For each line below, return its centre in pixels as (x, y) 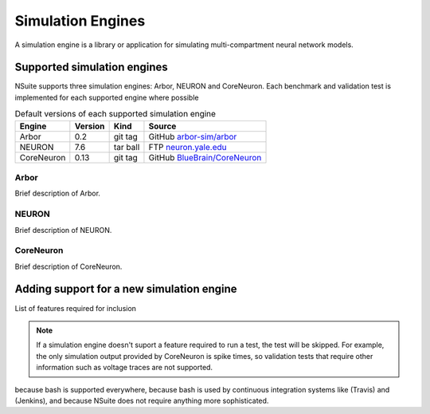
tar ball (127, 147)
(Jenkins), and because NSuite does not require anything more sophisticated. (142, 400)
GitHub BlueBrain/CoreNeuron (205, 157)
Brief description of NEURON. (63, 230)
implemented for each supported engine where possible (107, 97)
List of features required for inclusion (76, 308)
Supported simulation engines (92, 67)
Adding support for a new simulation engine (126, 289)
